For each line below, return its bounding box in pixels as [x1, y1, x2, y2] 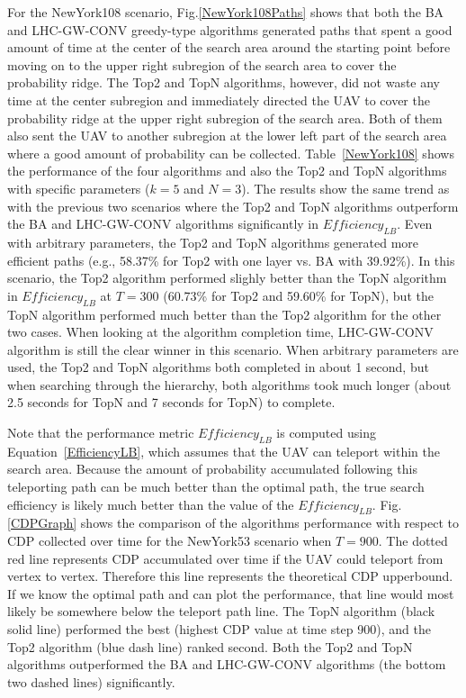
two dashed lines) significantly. [7, 672, 175, 691]
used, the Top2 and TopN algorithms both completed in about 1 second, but [7, 358, 429, 376]
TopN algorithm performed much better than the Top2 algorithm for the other [7, 304, 442, 323]
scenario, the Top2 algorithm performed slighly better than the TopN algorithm [7, 268, 447, 287]
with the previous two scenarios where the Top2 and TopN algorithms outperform [7, 196, 459, 215]
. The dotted [378, 531, 448, 550]
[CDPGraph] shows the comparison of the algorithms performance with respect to [7, 513, 460, 532]
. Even [397, 214, 433, 233]
